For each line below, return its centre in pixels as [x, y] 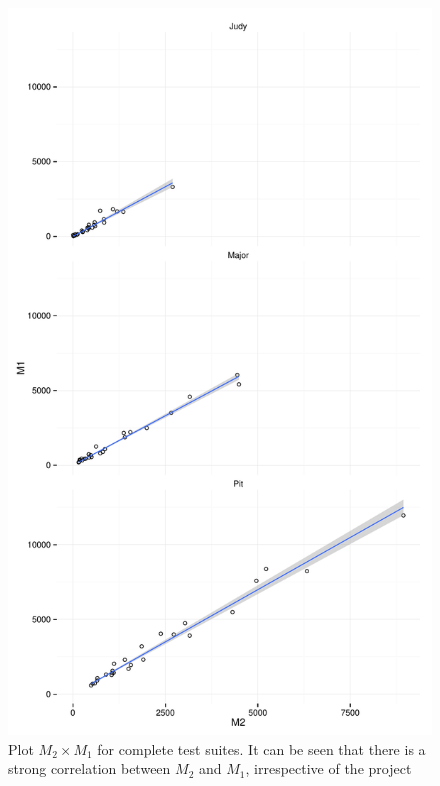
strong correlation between [89, 768]
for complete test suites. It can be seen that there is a [261, 748]
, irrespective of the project [328, 768]
